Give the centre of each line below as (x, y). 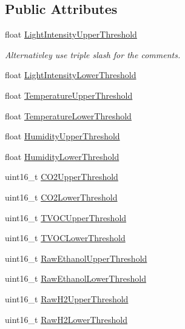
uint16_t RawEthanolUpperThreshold (76, 258)
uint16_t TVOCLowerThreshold (65, 238)
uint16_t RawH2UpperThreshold (67, 298)
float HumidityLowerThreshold (62, 156)
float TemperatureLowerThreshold (68, 115)
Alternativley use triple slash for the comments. (93, 54)
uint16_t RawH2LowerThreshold (66, 319)
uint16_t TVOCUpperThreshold (66, 217)
